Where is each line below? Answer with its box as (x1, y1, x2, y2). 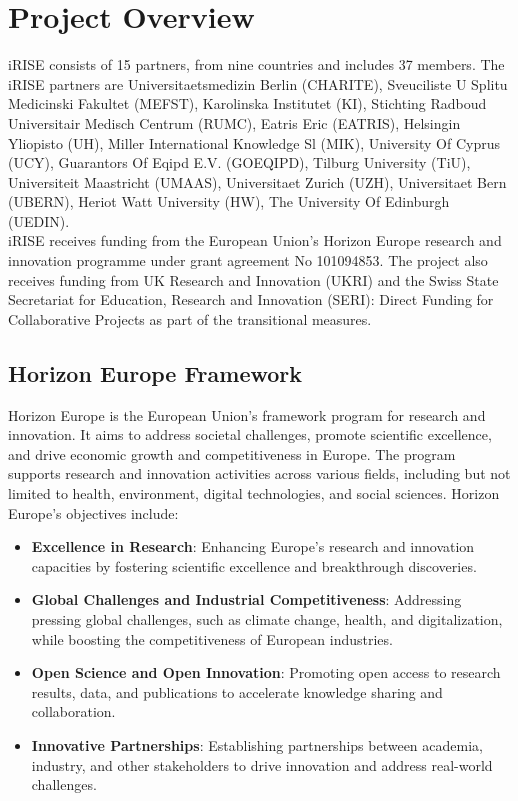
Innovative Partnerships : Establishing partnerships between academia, (31, 734, 483, 755)
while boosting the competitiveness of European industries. (31, 628, 393, 649)
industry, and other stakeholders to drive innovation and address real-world (31, 754, 493, 775)
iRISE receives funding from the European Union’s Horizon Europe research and (8, 230, 502, 251)
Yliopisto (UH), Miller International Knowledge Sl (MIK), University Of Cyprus (8, 132, 500, 153)
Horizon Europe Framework (8, 357, 303, 388)
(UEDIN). (8, 210, 70, 231)
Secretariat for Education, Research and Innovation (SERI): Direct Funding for (8, 289, 494, 310)
